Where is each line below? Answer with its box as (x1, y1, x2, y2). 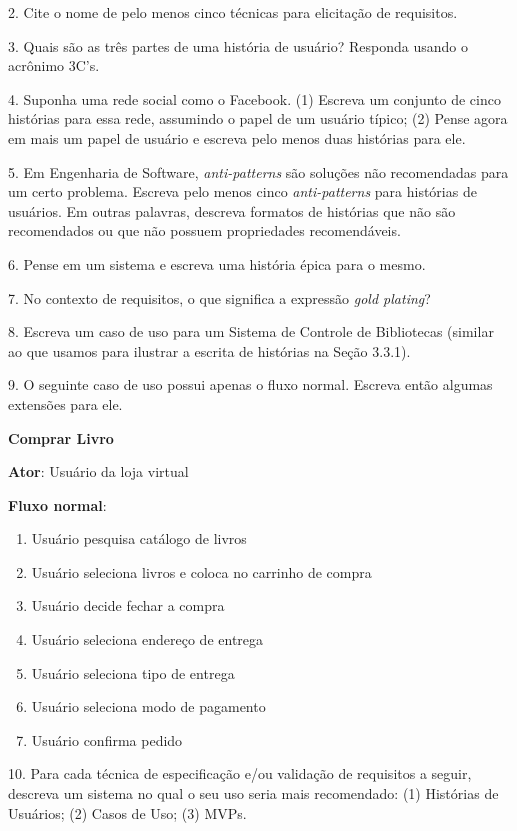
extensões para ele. (8, 393, 123, 414)
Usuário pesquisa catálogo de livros (31, 528, 247, 549)
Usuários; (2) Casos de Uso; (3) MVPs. (8, 802, 247, 823)
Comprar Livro (8, 427, 114, 448)
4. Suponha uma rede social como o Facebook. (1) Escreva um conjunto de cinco (8, 88, 501, 109)
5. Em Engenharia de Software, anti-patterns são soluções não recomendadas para (8, 161, 509, 182)
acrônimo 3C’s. (8, 55, 100, 76)
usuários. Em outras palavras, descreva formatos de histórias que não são (8, 200, 456, 221)
